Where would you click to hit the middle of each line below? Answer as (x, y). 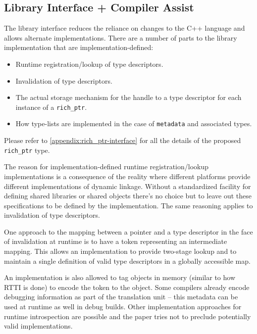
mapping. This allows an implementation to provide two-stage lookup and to (120, 251)
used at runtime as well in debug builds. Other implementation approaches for (123, 307)
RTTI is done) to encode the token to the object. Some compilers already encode (127, 287)
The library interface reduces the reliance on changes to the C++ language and (125, 28)
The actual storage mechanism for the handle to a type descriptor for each (128, 97)
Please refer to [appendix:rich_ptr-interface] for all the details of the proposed (123, 140)
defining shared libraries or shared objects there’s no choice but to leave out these (128, 196)
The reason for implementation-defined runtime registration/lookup (106, 167)
